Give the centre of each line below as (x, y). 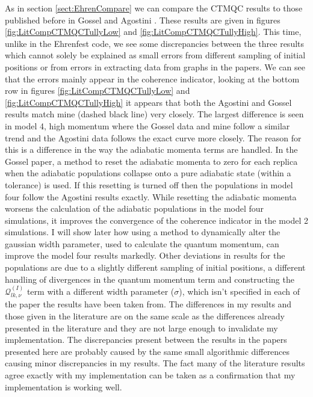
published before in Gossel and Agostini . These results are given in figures (143, 20)
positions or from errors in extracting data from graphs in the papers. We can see (155, 66)
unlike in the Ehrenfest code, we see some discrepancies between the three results (155, 43)
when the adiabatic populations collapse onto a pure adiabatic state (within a (148, 173)
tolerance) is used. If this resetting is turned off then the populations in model (149, 184)
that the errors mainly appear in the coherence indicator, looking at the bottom (152, 78)
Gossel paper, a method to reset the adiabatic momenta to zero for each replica (151, 161)
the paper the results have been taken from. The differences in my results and (148, 304)
